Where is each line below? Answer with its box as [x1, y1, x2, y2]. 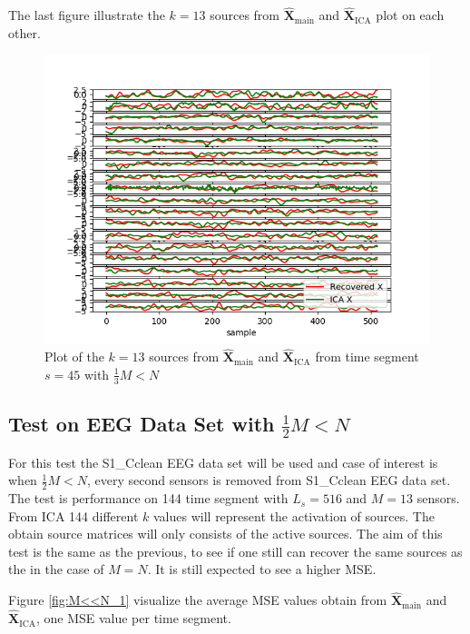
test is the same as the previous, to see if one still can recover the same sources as [8, 541, 463, 560]
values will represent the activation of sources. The [153, 506, 435, 525]
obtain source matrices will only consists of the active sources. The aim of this [8, 524, 443, 543]
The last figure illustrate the [8, 5, 165, 25]
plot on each [376, 5, 445, 25]
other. [8, 23, 41, 42]
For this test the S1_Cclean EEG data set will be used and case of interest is [8, 452, 438, 471]
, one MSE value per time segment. [35, 609, 231, 628]
